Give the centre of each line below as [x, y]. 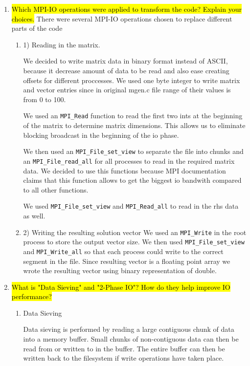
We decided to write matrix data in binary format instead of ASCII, [125, 61]
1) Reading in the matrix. [62, 44]
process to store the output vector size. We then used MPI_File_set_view [134, 242]
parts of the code [37, 28]
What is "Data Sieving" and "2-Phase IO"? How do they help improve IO [121, 287]
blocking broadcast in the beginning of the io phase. [101, 135]
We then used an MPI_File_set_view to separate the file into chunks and [133, 151]
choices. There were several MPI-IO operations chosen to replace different [122, 18]
